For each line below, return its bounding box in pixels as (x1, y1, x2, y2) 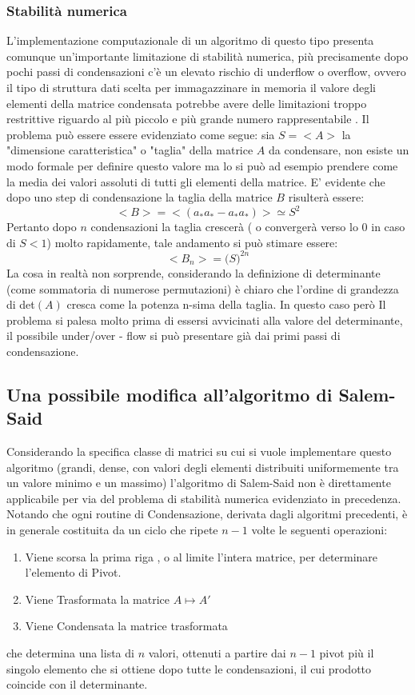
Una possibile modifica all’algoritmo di (6, 381, 333, 406)
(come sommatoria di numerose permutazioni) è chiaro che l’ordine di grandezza (6, 280, 399, 297)
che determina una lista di (6, 645, 134, 661)
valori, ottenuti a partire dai (148, 645, 286, 661)
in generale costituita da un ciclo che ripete (6, 521, 218, 538)
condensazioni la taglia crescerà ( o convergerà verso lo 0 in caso (90, 218, 405, 235)
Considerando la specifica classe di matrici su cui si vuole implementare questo (6, 443, 392, 460)
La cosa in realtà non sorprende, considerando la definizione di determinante (6, 264, 381, 281)
